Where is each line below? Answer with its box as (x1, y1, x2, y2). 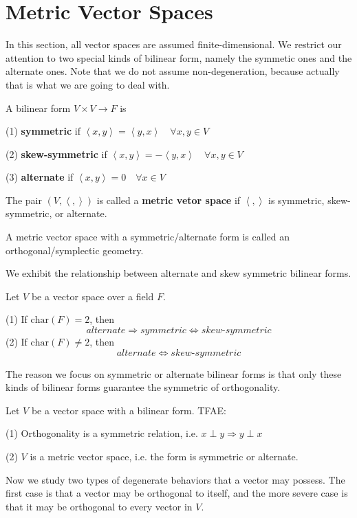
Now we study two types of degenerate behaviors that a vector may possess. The (6, 472, 345, 486)
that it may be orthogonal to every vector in (6, 499, 193, 513)
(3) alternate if (6, 170, 74, 184)
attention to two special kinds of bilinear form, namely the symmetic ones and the (6, 50, 352, 65)
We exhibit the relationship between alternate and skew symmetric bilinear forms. (6, 266, 351, 280)
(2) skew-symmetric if (6, 146, 107, 161)
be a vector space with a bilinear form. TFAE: (31, 403, 226, 417)
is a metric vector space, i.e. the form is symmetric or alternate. (30, 449, 299, 463)
